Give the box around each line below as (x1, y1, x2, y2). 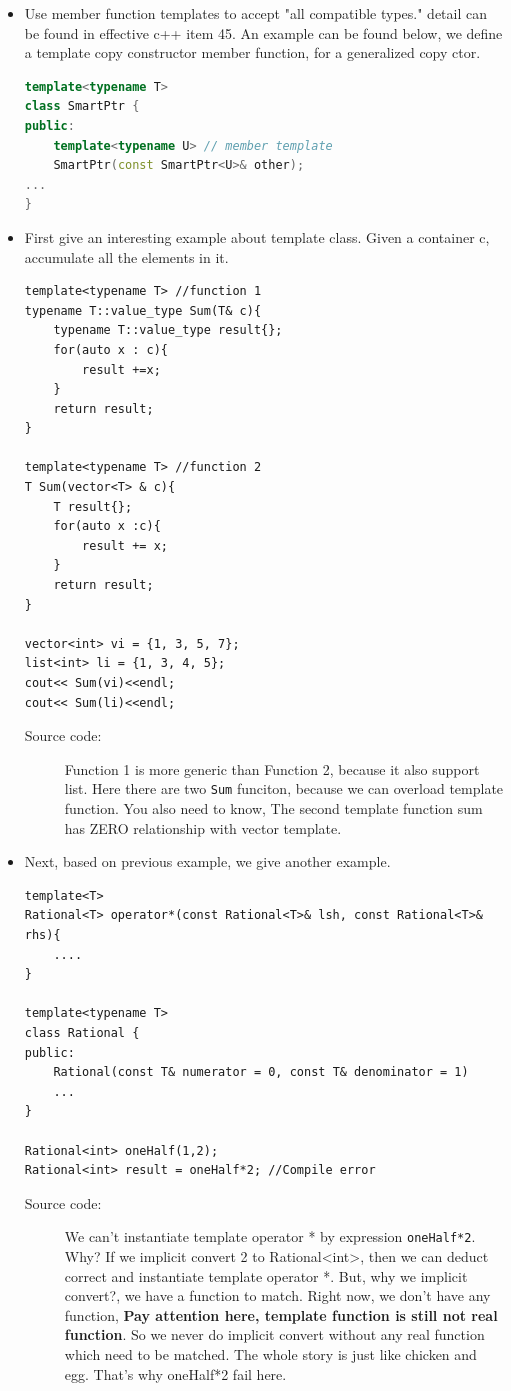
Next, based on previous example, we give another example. (24, 851, 391, 872)
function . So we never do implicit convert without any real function (64, 1324, 485, 1345)
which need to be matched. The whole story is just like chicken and (64, 1343, 477, 1364)
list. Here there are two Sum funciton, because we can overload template (64, 778, 504, 799)
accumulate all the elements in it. (24, 246, 229, 267)
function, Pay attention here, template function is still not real (64, 1304, 498, 1325)
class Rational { (24, 1025, 140, 1040)
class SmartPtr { (24, 99, 140, 114)
